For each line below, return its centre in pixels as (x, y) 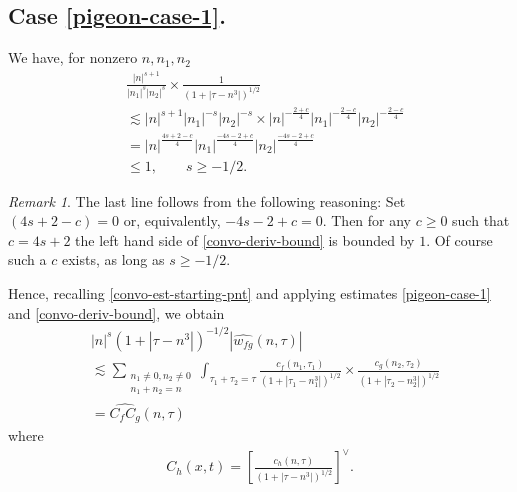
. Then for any (367, 220)
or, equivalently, (172, 220)
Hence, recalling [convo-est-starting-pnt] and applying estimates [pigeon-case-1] (249, 293)
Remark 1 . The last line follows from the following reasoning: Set (207, 200)
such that (481, 220)
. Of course (459, 239)
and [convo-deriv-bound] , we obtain (116, 312)
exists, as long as (113, 259)
